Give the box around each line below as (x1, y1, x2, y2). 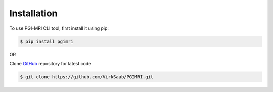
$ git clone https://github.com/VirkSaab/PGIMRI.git (20, 74, 154, 80)
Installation (9, 8, 58, 19)
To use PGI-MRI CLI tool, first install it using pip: (9, 25, 109, 31)
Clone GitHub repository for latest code (9, 60, 92, 66)
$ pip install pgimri (20, 38, 74, 44)
